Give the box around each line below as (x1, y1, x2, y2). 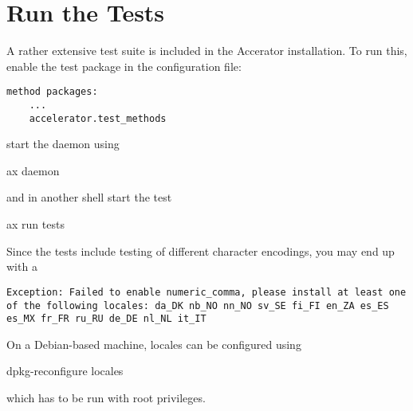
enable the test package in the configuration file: (6, 57, 242, 74)
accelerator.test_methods (29, 112, 167, 124)
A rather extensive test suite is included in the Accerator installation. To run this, (6, 42, 407, 59)
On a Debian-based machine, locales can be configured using (6, 335, 301, 352)
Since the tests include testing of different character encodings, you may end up (6, 242, 395, 259)
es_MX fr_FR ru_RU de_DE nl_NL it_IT (6, 313, 206, 325)
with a (6, 258, 37, 275)
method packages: (6, 86, 98, 98)
